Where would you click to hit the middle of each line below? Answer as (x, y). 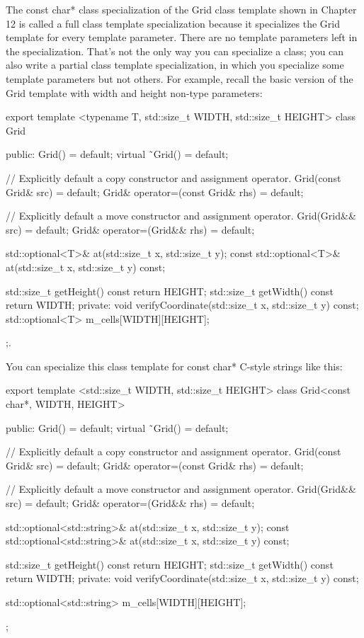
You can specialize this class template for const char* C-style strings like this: (174, 366)
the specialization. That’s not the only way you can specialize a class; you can (175, 51)
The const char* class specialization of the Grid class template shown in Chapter (181, 9)
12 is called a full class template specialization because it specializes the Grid (173, 23)
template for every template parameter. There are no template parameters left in (182, 37)
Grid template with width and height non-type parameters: (134, 92)
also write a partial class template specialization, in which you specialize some (175, 65)
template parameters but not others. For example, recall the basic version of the (180, 78)
